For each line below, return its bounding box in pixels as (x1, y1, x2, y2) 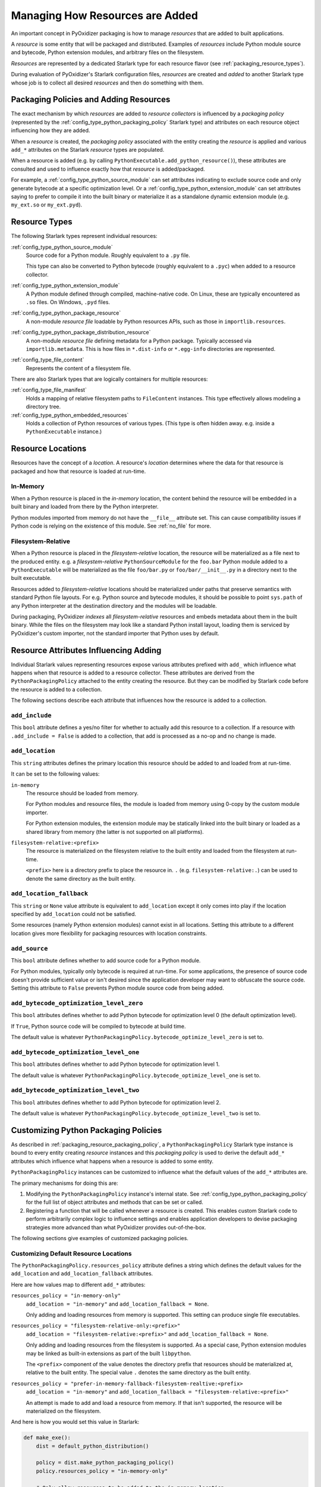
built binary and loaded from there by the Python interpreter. (11, 503, 159, 510)
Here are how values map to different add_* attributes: (11, 1281, 146, 1288)
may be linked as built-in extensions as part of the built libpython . (26, 1350, 191, 1357)
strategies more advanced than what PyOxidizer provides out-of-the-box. (26, 1224, 206, 1231)
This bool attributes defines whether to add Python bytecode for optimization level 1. (11, 1061, 220, 1068)
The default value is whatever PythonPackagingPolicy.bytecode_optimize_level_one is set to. (11, 1071, 261, 1079)
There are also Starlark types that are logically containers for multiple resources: (11, 375, 208, 383)
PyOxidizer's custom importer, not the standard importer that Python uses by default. (11, 629, 220, 636)
